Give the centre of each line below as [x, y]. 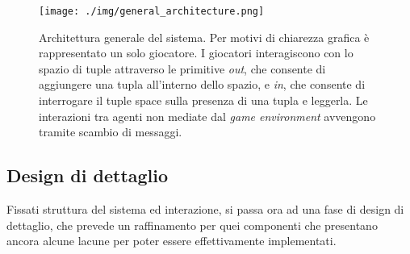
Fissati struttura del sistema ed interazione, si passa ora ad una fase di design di [205, 209]
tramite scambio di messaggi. [111, 132]
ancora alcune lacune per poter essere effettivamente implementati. [172, 241]
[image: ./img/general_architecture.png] [152, 11]
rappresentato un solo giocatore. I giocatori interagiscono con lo [196, 53]
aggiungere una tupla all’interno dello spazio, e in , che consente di [202, 84]
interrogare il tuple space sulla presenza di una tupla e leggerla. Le [203, 100]
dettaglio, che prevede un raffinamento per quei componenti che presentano [192, 225]
